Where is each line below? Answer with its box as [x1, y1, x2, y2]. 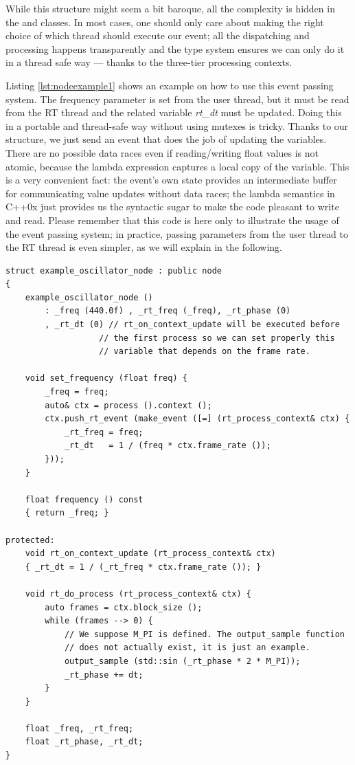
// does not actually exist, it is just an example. [64, 643, 310, 653]
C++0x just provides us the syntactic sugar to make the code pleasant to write [5, 199, 339, 214]
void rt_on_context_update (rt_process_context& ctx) [25, 548, 276, 559]
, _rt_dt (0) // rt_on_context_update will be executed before [45, 320, 340, 330]
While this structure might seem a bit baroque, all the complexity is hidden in [5, 1, 335, 15]
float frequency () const [25, 494, 144, 505]
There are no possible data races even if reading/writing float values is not [5, 145, 319, 159]
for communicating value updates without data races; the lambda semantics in [5, 186, 335, 200]
